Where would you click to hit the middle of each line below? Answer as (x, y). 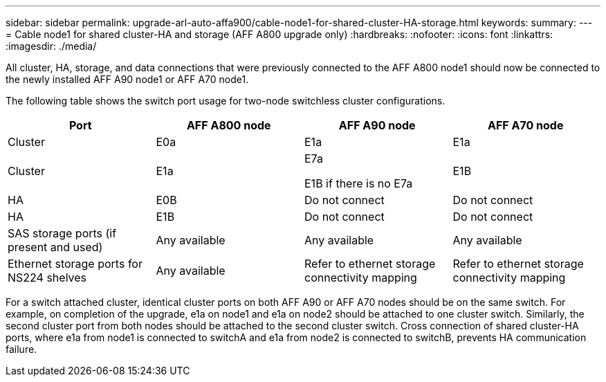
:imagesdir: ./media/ (51, 46)
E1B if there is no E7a (359, 183)
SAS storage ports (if (62, 233)
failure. (21, 349)
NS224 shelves (47, 278)
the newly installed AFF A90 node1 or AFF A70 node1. (127, 79)
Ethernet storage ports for (75, 264)
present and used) (55, 247)
